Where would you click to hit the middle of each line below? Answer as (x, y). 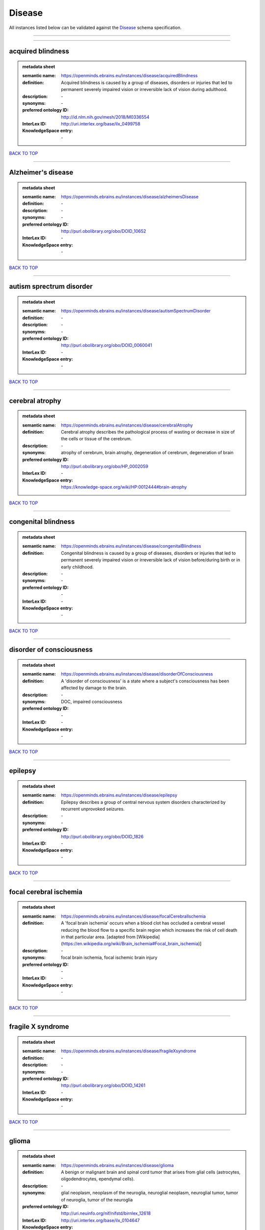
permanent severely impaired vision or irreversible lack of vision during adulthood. (144, 90)
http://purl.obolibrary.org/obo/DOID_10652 (104, 231)
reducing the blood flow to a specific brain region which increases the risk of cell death (149, 930)
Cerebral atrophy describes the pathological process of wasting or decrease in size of (148, 432)
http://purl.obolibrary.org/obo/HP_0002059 (105, 466)
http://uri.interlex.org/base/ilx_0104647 (100, 1220)
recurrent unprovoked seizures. (93, 809)
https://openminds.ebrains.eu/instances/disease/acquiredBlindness (130, 76)
